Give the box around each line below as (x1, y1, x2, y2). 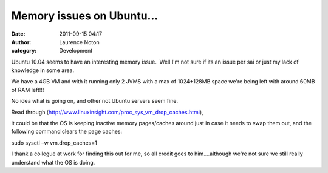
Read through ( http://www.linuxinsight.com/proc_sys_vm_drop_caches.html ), (11, 108, 203, 116)
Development (59, 47, 93, 54)
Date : (11, 30, 26, 38)
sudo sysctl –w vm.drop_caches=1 (11, 139, 97, 146)
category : (11, 47, 37, 54)
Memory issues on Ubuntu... (11, 9, 159, 22)
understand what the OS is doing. (11, 158, 95, 166)
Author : (11, 38, 32, 45)
